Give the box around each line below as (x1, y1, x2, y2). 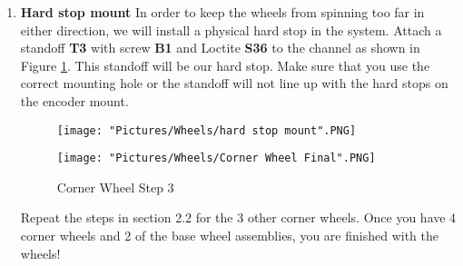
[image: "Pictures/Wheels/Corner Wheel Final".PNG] (56, 152, 376, 165)
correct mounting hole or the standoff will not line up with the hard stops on (20, 74, 448, 93)
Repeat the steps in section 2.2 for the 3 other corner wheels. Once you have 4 (20, 208, 457, 227)
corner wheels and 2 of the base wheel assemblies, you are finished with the (20, 226, 438, 245)
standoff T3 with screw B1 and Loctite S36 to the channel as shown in (20, 38, 420, 57)
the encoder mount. (20, 91, 129, 110)
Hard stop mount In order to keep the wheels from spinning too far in (20, 3, 425, 21)
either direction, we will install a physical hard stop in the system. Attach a (20, 20, 442, 39)
